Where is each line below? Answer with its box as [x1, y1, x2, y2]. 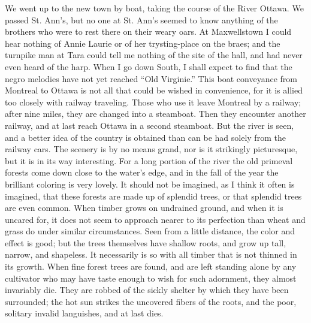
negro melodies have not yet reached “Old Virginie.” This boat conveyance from [5, 72, 297, 84]
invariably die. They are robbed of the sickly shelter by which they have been [5, 283, 289, 296]
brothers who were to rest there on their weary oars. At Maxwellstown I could [5, 25, 292, 38]
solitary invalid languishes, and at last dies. [5, 307, 164, 319]
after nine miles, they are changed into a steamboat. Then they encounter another [5, 107, 306, 120]
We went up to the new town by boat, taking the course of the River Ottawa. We [5, 2, 304, 14]
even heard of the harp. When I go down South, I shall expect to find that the [5, 60, 292, 73]
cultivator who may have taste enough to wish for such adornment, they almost [5, 271, 297, 284]
